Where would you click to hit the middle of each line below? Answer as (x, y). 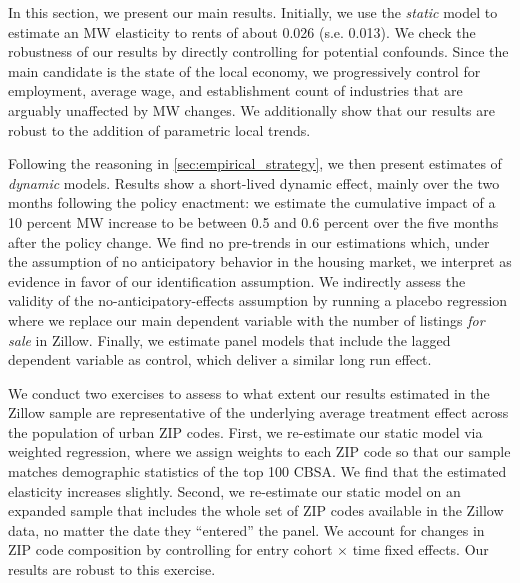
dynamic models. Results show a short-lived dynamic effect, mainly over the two (254, 182)
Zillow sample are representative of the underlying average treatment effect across (258, 412)
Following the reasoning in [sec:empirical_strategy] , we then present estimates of (255, 163)
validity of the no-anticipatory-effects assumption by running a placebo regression (258, 300)
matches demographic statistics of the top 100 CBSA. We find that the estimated (257, 471)
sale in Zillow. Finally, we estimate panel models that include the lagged (229, 339)
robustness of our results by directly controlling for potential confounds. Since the (258, 51)
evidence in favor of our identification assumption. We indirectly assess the (237, 280)
